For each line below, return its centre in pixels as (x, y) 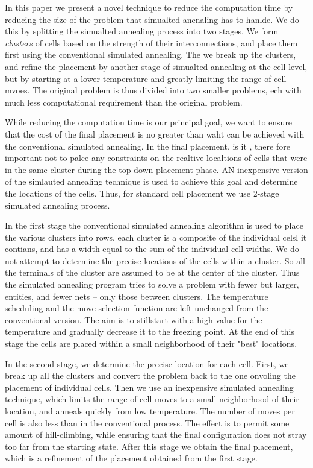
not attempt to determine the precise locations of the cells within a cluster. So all (155, 260)
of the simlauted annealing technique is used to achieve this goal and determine (151, 181)
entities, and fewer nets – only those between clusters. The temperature (137, 296)
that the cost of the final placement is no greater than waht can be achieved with (155, 134)
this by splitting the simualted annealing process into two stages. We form (142, 31)
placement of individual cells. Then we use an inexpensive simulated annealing (149, 387)
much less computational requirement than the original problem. (124, 102)
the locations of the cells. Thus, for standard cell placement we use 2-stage (142, 193)
